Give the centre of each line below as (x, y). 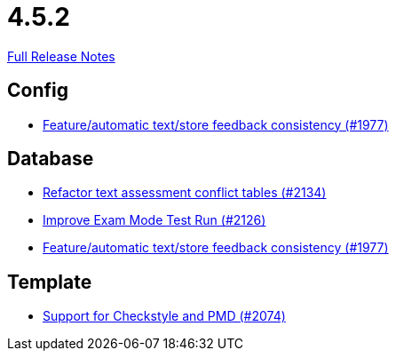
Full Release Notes (61, 56)
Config (38, 91)
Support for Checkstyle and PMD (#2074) (164, 316)
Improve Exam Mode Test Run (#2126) (154, 220)
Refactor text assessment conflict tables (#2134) (185, 193)
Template (50, 282)
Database (51, 159)
